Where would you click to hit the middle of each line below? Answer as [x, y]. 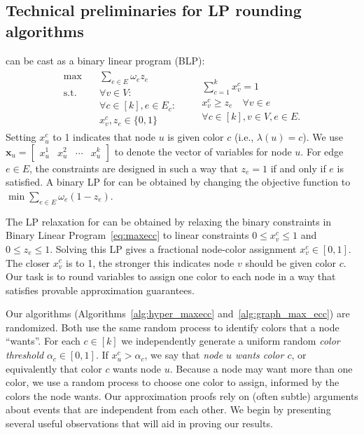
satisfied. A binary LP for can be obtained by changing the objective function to [178, 182]
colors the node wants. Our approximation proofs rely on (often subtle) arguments [182, 395]
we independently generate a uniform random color [231, 341]
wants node [137, 368]
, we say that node [184, 355]
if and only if [298, 168]
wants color [260, 355]
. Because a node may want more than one [261, 368]
